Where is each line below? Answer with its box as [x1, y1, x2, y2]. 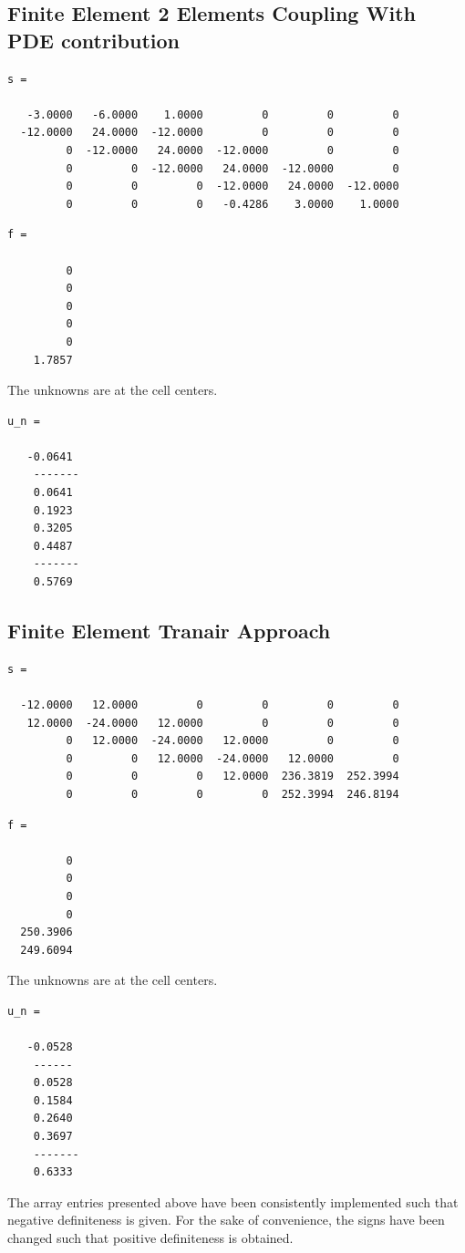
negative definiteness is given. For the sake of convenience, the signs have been [7, 1210, 445, 1229]
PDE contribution [7, 26, 180, 54]
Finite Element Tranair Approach [7, 616, 331, 645]
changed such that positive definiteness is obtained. [7, 1228, 294, 1248]
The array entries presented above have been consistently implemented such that [7, 1192, 459, 1211]
